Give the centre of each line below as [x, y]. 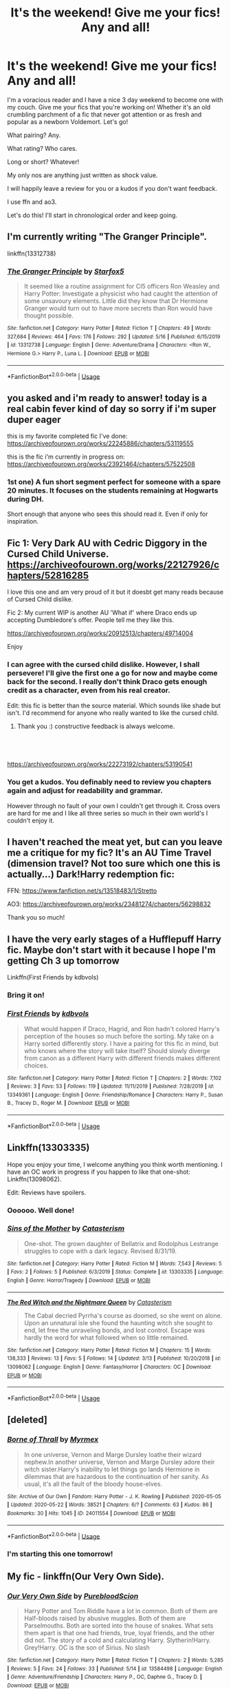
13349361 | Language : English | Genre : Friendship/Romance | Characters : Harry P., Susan [115, 1095]
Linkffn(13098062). [34, 1179]
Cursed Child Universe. [58, 553]
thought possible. [49, 315]
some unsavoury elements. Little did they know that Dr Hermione [116, 301]
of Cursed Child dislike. [40, 599]
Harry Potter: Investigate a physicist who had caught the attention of [121, 293]
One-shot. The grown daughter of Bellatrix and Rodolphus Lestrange [121, 1243]
